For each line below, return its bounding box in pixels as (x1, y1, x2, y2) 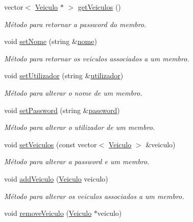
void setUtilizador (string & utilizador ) (4, 70, 124, 81)
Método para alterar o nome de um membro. (4, 87, 142, 98)
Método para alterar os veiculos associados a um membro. (4, 190, 184, 201)
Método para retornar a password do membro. (4, 18, 147, 29)
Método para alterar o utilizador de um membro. (4, 122, 155, 132)
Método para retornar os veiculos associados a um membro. (4, 53, 189, 63)
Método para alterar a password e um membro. (4, 156, 150, 167)
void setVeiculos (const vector (4, 139, 97, 149)
